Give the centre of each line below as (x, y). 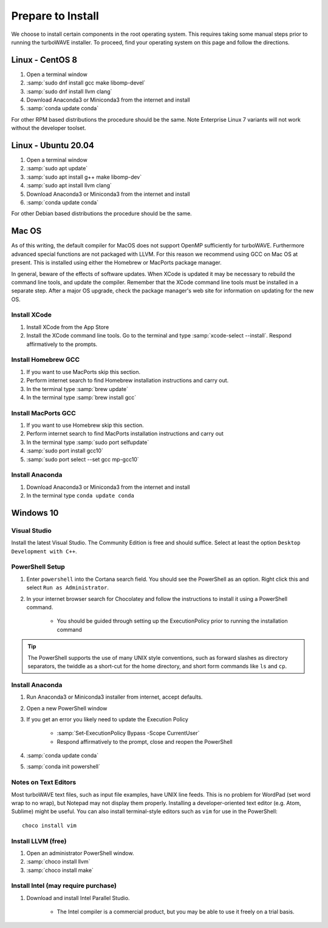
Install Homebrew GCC (46, 360)
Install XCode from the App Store (68, 327)
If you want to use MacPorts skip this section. (84, 372)
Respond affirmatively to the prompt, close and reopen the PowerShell (145, 741)
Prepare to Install (55, 16)
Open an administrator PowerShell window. (80, 853)
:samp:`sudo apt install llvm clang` (69, 185)
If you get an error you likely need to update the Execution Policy (107, 719)
